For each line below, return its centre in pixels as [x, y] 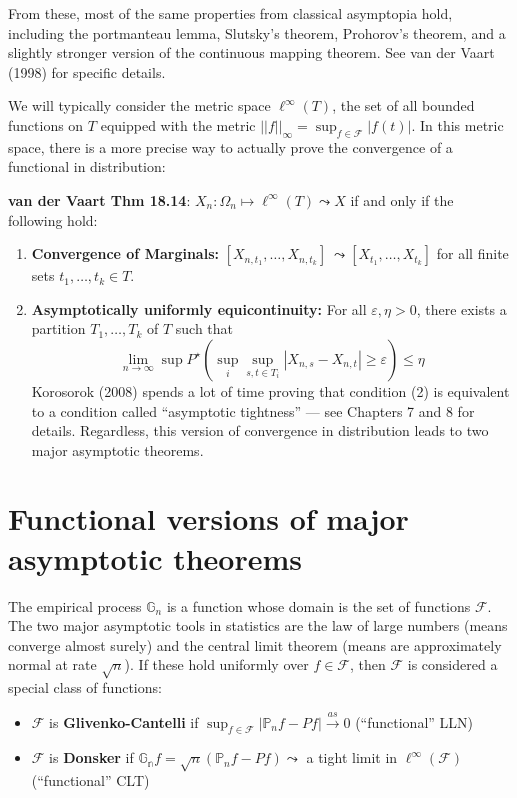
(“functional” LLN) [414, 721]
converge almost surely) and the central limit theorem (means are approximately [255, 644]
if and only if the [402, 199]
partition [58, 328]
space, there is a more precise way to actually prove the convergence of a [230, 146]
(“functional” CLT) [90, 780]
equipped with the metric [178, 124]
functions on [46, 124]
